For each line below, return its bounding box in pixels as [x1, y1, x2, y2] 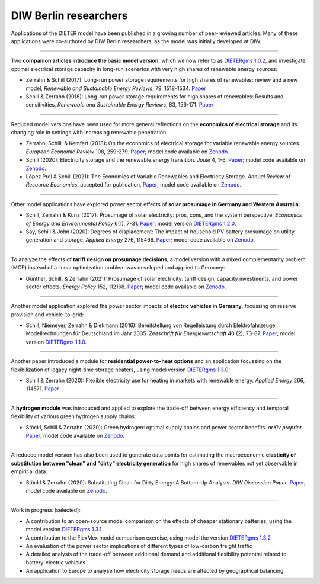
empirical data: [11, 468, 47, 475]
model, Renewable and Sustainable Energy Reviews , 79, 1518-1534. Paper [25, 85, 207, 92]
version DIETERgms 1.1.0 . [25, 338, 87, 345]
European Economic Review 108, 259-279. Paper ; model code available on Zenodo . [25, 148, 229, 155]
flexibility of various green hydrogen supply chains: [11, 413, 136, 420]
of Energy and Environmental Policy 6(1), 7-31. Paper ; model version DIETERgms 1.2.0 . [25, 220, 236, 227]
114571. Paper [25, 385, 59, 392]
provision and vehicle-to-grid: [11, 311, 84, 318]
